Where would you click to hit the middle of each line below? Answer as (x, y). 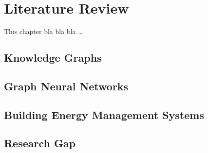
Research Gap (40, 143)
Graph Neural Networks (66, 86)
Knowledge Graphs (53, 58)
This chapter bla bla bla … (43, 31)
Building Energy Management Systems (104, 114)
